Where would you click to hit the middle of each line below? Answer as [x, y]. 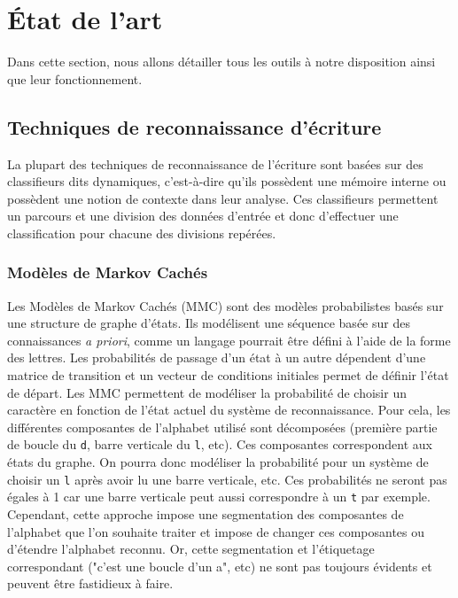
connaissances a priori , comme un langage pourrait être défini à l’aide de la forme [229, 340]
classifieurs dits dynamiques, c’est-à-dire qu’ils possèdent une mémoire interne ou [227, 181]
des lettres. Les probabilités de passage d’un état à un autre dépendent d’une [217, 357]
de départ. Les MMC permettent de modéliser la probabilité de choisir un [207, 392]
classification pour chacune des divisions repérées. [142, 233]
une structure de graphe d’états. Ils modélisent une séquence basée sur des [209, 323]
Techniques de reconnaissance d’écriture [194, 126]
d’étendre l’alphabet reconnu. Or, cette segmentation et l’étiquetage [191, 549]
